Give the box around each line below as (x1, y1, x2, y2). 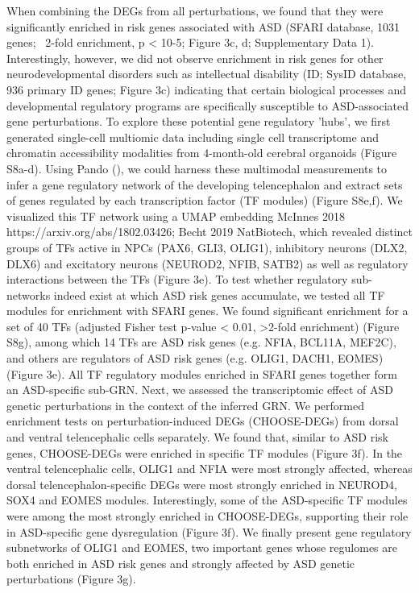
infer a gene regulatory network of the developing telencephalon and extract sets (6, 176, 403, 193)
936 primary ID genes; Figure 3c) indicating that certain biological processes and (6, 81, 406, 97)
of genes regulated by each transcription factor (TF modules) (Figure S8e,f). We (6, 192, 403, 209)
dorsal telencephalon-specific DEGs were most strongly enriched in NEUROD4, (6, 475, 397, 492)
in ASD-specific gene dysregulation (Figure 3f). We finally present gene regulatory (6, 523, 412, 540)
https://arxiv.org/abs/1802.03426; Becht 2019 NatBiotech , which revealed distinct (6, 223, 413, 240)
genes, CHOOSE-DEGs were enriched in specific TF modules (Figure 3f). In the (6, 444, 403, 461)
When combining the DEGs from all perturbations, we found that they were (6, 2, 384, 19)
